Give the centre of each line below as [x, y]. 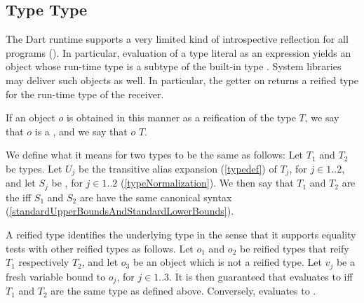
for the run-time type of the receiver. [85, 94]
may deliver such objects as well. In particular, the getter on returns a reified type [182, 80]
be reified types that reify [294, 248]
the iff [19, 197]
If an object [31, 117]
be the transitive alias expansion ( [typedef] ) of [178, 168]
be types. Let [34, 168]
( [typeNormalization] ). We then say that [207, 183]
